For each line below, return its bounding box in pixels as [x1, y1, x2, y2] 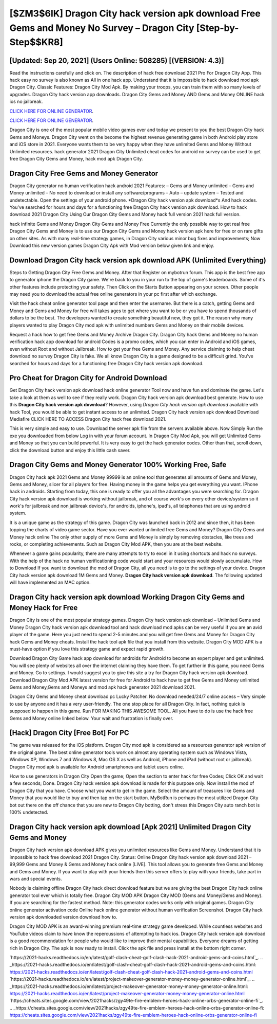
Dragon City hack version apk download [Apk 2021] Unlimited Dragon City [9, 822, 251, 831]
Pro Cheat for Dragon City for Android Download [9, 373, 167, 383]
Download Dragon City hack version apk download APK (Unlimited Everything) [9, 256, 266, 264]
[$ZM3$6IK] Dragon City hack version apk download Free [9, 8, 261, 19]
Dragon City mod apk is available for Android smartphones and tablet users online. [9, 764, 184, 770]
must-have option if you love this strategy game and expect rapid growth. [9, 646, 165, 652]
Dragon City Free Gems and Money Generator [9, 169, 159, 177]
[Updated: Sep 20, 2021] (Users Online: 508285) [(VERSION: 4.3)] [9, 56, 224, 65]
